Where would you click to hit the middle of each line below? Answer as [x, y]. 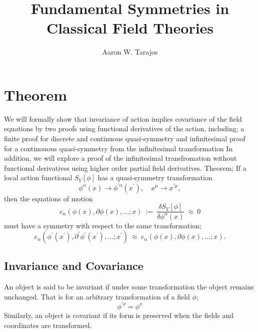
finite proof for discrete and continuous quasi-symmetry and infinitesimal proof [125, 138]
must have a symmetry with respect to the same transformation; [103, 225]
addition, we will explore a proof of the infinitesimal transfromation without [120, 158]
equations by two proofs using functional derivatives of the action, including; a [124, 128]
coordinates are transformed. [48, 325]
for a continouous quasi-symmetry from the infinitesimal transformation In [118, 148]
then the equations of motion [48, 198]
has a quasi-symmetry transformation [155, 178]
